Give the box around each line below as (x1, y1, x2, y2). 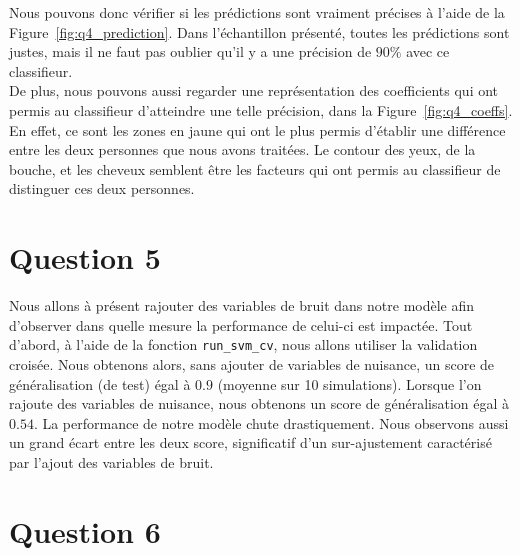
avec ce (406, 41, 450, 62)
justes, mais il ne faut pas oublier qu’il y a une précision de (9, 41, 372, 62)
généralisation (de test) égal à (9, 373, 191, 394)
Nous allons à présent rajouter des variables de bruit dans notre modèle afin (9, 295, 475, 316)
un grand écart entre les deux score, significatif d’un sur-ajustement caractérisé (9, 432, 492, 453)
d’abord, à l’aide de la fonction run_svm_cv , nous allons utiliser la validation (9, 334, 478, 355)
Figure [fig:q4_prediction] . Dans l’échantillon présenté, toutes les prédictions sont (9, 21, 510, 42)
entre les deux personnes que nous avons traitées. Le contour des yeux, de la (9, 139, 476, 160)
